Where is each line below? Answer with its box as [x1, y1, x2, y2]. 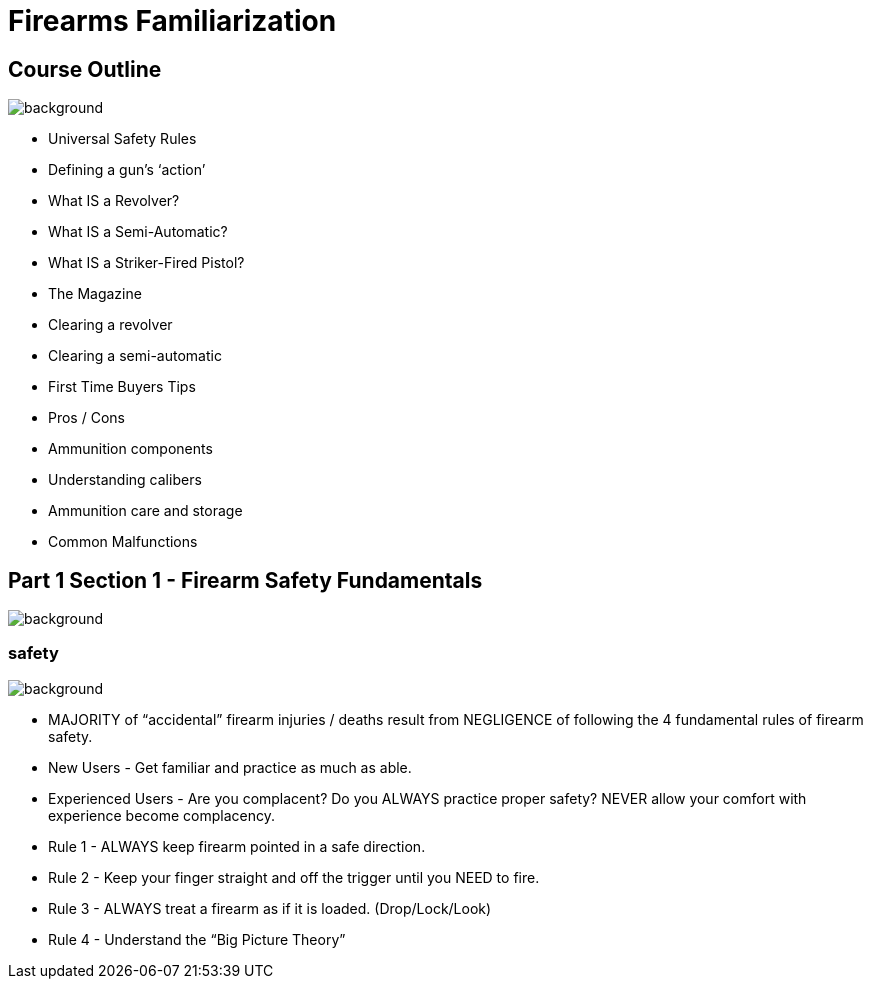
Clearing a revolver [48, 316, 173, 334]
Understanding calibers [48, 471, 202, 489]
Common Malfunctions [48, 533, 198, 551]
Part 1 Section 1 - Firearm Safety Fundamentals [8, 567, 483, 593]
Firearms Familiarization [8, 4, 337, 38]
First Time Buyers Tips [48, 378, 196, 396]
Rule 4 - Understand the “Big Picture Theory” [48, 930, 346, 948]
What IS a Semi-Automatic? [48, 223, 228, 241]
